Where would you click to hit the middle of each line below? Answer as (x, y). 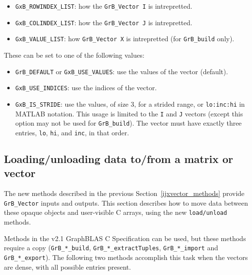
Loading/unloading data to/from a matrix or (118, 158)
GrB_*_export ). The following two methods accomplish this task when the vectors (126, 257)
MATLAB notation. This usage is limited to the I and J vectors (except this (129, 113)
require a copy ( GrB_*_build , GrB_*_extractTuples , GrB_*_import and (111, 248)
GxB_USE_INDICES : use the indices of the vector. (86, 88)
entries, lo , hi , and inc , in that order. (72, 132)
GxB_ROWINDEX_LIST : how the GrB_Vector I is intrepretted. (104, 6)
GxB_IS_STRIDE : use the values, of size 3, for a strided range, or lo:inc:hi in (130, 104)
